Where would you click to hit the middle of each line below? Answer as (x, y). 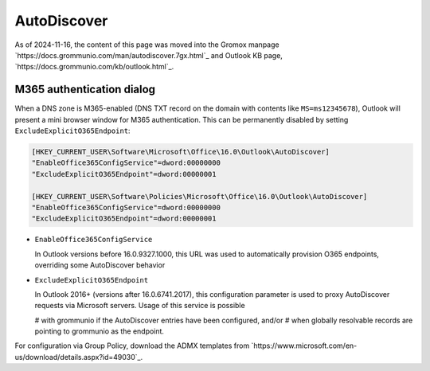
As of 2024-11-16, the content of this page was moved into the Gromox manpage (147, 45)
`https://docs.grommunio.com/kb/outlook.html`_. (94, 67)
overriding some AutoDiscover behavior (100, 265)
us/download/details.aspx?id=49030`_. (79, 357)
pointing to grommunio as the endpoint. (100, 331)
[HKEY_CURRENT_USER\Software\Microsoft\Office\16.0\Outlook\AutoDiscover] (181, 152)
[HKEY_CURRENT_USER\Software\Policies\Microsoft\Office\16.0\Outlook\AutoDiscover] (199, 196)
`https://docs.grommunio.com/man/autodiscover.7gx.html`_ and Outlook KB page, (149, 55)
